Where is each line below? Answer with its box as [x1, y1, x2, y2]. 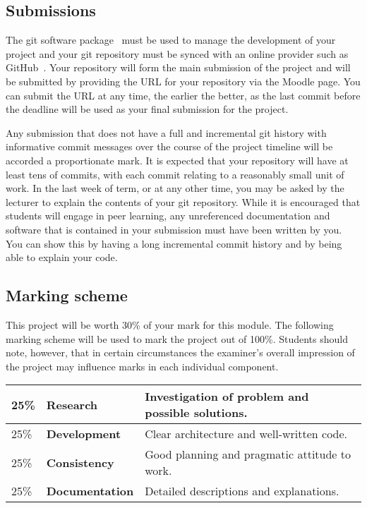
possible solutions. [145, 404, 248, 421]
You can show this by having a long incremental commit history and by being [6, 236, 342, 250]
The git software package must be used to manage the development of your [6, 32, 336, 47]
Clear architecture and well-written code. [145, 425, 348, 442]
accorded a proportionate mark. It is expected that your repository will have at [6, 152, 349, 167]
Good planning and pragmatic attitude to [145, 446, 351, 463]
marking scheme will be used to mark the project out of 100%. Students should [6, 331, 348, 346]
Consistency [46, 454, 114, 471]
